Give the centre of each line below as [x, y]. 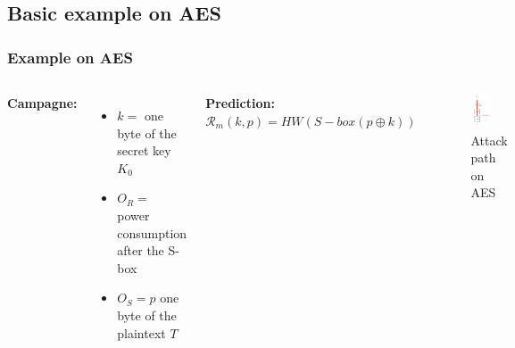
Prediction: [240, 103]
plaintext [141, 332]
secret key [144, 150]
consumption [152, 232]
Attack [489, 140]
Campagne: [42, 103]
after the [141, 250]
